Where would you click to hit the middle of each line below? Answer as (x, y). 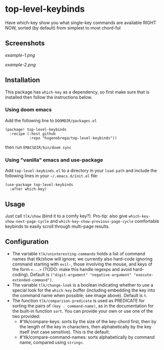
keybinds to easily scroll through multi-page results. (58, 226)
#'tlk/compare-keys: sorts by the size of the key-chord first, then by (88, 321)
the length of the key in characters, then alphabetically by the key (85, 326)
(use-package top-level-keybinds (39, 185)
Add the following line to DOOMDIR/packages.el (51, 120)
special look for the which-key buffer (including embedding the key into (83, 290)
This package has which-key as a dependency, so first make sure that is (77, 92)
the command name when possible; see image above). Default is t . (80, 295)
